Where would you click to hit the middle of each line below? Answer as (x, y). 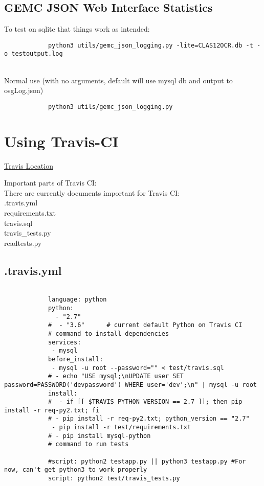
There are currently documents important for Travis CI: (92, 192)
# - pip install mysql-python (99, 436)
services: (64, 342)
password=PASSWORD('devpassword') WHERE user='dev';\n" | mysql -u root (130, 385)
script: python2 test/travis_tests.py (114, 479)
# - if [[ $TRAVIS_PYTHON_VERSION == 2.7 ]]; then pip (145, 402)
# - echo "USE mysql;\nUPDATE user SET (116, 376)
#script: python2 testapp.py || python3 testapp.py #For (147, 461)
